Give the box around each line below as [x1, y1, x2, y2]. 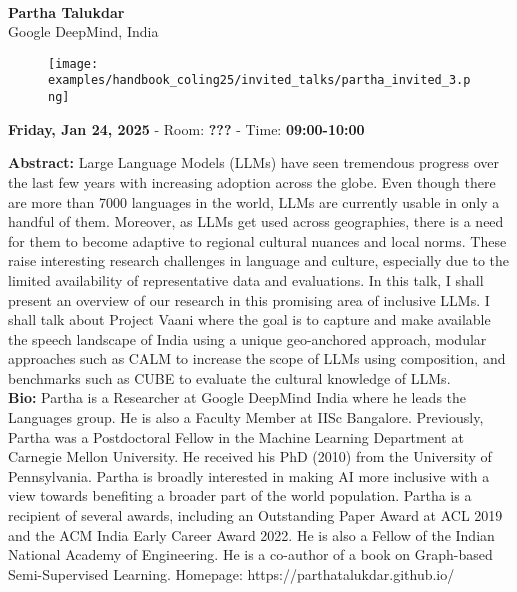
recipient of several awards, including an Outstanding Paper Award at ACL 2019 [8, 505, 503, 526]
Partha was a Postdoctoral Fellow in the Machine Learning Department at [8, 426, 464, 447]
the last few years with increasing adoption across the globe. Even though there [8, 171, 496, 192]
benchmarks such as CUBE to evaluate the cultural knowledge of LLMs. [8, 367, 451, 388]
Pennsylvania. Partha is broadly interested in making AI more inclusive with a [8, 465, 490, 486]
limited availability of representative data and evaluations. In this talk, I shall [8, 269, 484, 290]
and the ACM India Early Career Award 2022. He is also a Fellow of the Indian [8, 524, 495, 545]
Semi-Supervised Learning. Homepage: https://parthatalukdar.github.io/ [8, 563, 455, 584]
